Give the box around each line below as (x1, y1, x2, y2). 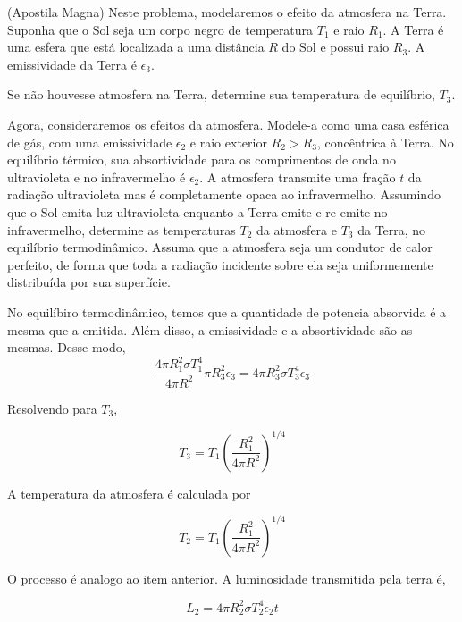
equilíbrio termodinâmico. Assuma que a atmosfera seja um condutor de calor (7, 238, 433, 256)
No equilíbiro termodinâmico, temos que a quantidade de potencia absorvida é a (7, 302, 447, 321)
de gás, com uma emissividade (7, 132, 172, 151)
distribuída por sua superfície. (7, 273, 171, 291)
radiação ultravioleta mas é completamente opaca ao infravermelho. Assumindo (7, 185, 441, 204)
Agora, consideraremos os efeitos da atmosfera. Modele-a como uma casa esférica (7, 114, 449, 133)
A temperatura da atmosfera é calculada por (7, 483, 251, 502)
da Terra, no (357, 220, 426, 239)
